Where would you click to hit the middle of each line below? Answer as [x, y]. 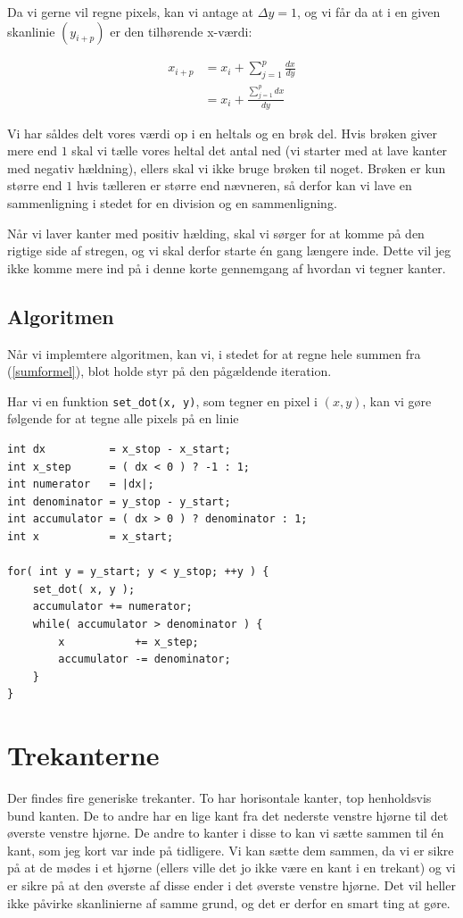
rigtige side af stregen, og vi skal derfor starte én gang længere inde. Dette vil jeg [229, 250]
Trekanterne [83, 755]
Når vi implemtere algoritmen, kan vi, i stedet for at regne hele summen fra [214, 353]
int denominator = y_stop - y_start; [119, 501]
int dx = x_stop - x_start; [119, 450]
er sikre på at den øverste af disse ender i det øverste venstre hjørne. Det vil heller [231, 885]
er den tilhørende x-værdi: [181, 31]
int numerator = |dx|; [81, 484]
